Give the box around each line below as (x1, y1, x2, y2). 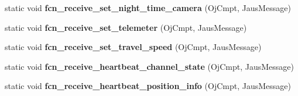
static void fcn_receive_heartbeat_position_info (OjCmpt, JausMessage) (5, 80, 292, 92)
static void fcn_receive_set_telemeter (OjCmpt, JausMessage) (5, 21, 247, 33)
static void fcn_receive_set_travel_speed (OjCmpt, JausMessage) (5, 41, 262, 53)
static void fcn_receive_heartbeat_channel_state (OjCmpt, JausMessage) (5, 60, 294, 72)
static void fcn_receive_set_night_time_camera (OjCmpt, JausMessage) (5, 2, 291, 13)
